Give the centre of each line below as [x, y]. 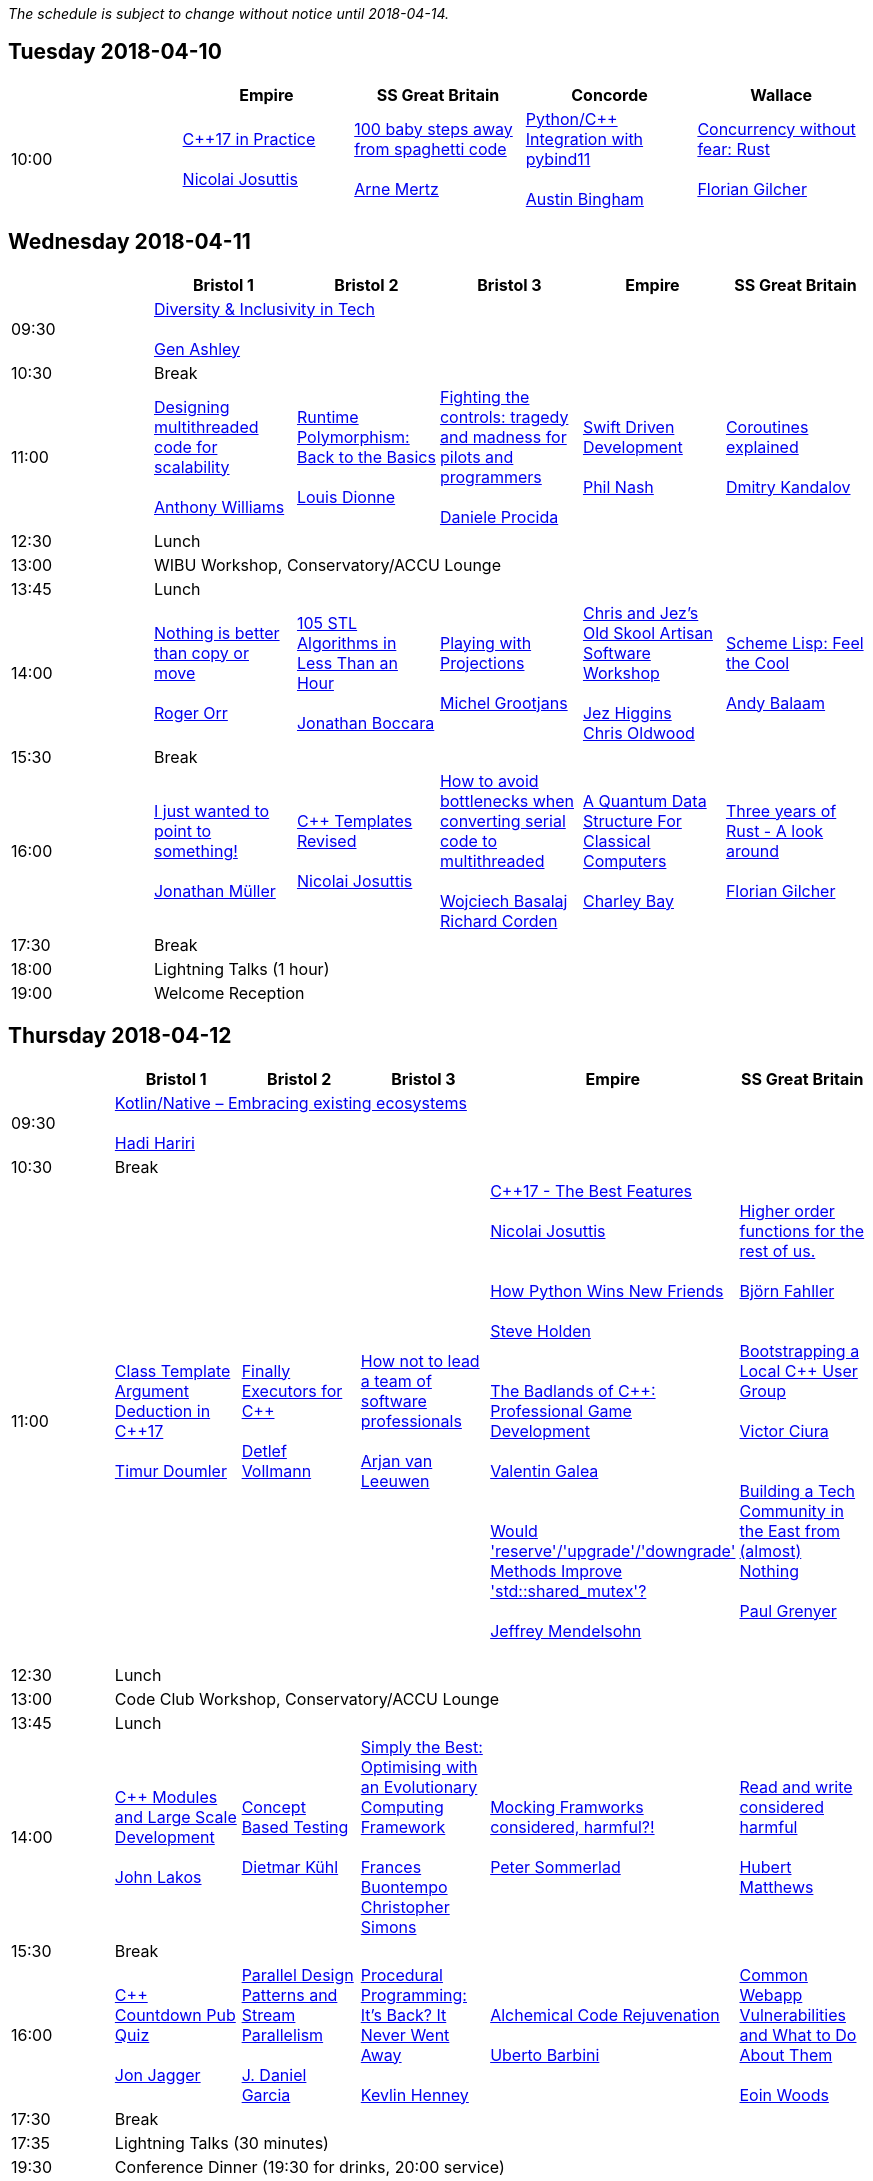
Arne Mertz [396, 188]
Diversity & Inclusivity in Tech [264, 308]
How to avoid [489, 780]
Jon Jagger [157, 2074]
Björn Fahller [787, 1290]
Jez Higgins [627, 712]
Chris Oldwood [638, 732]
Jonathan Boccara [365, 722]
